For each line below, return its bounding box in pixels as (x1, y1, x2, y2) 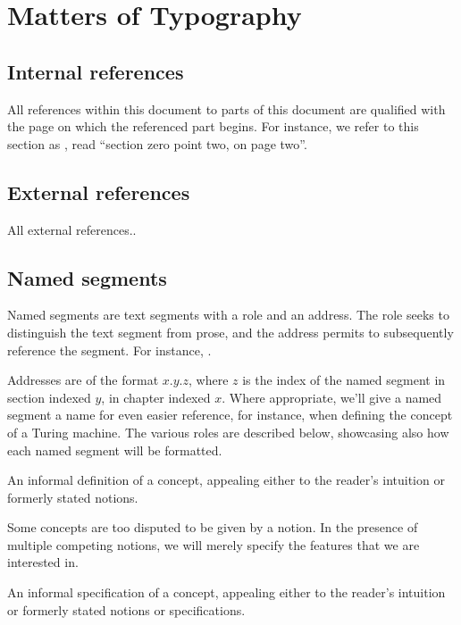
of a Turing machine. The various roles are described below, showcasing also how (7, 422, 449, 441)
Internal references (7, 57, 184, 85)
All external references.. (7, 220, 137, 238)
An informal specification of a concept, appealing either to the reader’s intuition (7, 583, 446, 602)
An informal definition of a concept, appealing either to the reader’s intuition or (7, 471, 445, 489)
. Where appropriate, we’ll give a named (222, 387, 442, 406)
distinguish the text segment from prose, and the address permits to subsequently (7, 322, 454, 341)
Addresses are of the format (7, 371, 159, 389)
